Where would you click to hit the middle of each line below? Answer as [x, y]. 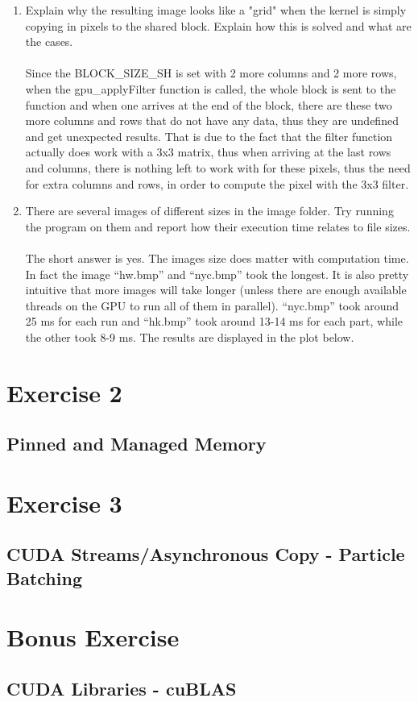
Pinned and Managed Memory [137, 444]
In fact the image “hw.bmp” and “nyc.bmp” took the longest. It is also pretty [217, 274]
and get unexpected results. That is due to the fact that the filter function [209, 136]
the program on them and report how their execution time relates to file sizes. [218, 226]
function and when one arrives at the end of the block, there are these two [209, 104]
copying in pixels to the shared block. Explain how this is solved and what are [218, 25]
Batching [44, 577]
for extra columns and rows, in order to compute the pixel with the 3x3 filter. [217, 183]
